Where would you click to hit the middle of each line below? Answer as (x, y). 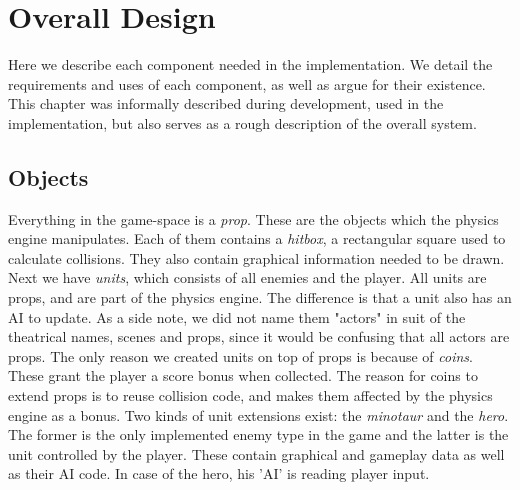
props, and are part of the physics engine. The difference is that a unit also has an (260, 297)
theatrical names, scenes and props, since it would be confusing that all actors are (259, 336)
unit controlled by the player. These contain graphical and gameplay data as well (256, 453)
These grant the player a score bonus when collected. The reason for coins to (243, 375)
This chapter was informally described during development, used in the (226, 103)
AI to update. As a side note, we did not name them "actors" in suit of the (237, 316)
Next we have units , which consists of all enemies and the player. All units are (247, 277)
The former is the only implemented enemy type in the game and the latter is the (258, 434)
